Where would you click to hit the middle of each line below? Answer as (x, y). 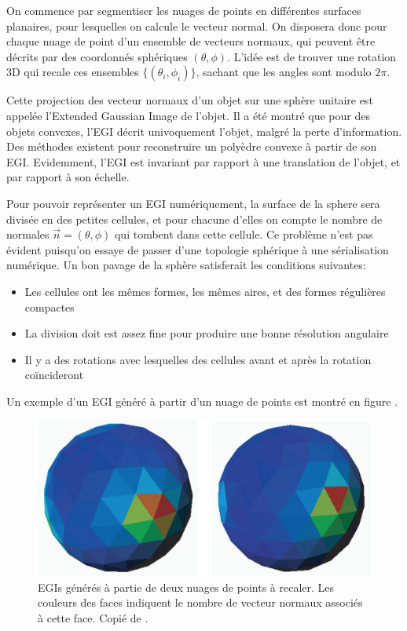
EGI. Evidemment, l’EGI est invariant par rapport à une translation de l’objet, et (203, 161)
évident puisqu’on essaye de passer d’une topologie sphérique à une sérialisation (198, 249)
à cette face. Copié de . (93, 618)
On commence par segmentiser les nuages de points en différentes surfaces (184, 10)
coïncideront (54, 375)
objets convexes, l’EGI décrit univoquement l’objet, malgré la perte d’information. (204, 131)
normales (28, 234)
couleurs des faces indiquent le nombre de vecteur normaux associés (200, 602)
